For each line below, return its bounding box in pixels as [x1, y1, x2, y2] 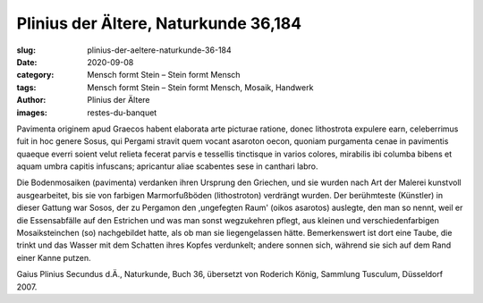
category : [16, 70, 55, 80]
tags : [16, 81, 37, 93]
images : [16, 107, 48, 118]
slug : [16, 45, 36, 55]
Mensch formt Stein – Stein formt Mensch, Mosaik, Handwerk [87, 81, 314, 93]
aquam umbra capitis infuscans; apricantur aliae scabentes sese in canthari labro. [16, 161, 318, 172]
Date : [16, 56, 38, 67]
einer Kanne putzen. [16, 252, 91, 263]
